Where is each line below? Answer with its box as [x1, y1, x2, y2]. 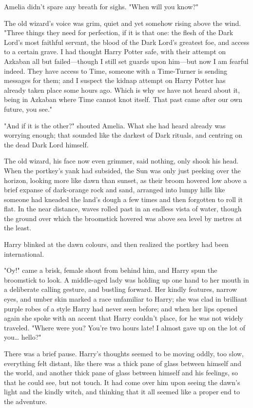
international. [4, 248, 44, 259]
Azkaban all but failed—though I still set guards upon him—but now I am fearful [4, 56, 249, 66]
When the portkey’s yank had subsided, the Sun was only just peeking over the [4, 165, 241, 175]
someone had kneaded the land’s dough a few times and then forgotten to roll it [4, 194, 243, 204]
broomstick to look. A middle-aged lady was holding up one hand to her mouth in [4, 274, 249, 285]
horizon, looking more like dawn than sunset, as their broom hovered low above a [4, 175, 247, 185]
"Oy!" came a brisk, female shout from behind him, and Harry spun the [4, 265, 217, 275]
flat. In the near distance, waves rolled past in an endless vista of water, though [4, 204, 242, 214]
